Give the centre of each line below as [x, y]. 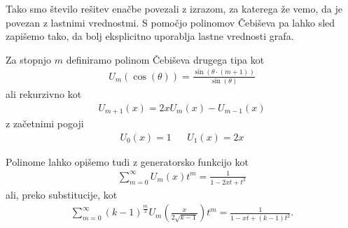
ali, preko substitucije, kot [62, 194]
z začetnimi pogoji [45, 123]
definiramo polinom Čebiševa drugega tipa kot [165, 59]
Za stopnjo [29, 59]
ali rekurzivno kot [44, 94]
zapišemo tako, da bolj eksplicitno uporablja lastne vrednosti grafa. [150, 36]
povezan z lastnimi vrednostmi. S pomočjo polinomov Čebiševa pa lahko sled [170, 22]
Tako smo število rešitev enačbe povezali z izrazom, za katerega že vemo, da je [174, 8]
